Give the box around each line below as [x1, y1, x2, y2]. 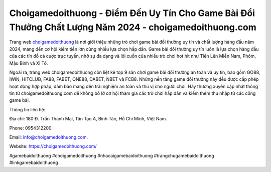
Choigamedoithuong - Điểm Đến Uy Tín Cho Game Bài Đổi [9, 8, 255, 19]
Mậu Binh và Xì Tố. [9, 60, 48, 66]
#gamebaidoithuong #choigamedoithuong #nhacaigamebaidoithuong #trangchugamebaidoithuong [9, 152, 214, 158]
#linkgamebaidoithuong [9, 159, 58, 165]
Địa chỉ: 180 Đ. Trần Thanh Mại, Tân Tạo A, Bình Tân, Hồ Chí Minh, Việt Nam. [9, 116, 168, 122]
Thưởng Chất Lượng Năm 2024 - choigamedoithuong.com [9, 22, 256, 33]
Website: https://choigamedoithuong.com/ [9, 143, 97, 149]
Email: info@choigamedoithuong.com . [9, 134, 88, 140]
